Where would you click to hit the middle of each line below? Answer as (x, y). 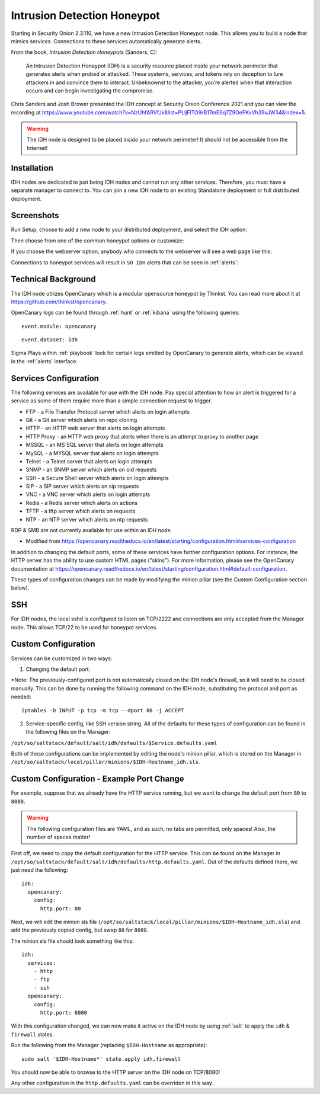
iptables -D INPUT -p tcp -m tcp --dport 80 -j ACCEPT (103, 710)
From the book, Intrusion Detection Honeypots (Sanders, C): (84, 52)
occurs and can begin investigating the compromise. (90, 90)
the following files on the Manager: (68, 732)
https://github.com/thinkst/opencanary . (59, 302)
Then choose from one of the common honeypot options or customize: (97, 241)
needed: (21, 697)
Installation (32, 168)
